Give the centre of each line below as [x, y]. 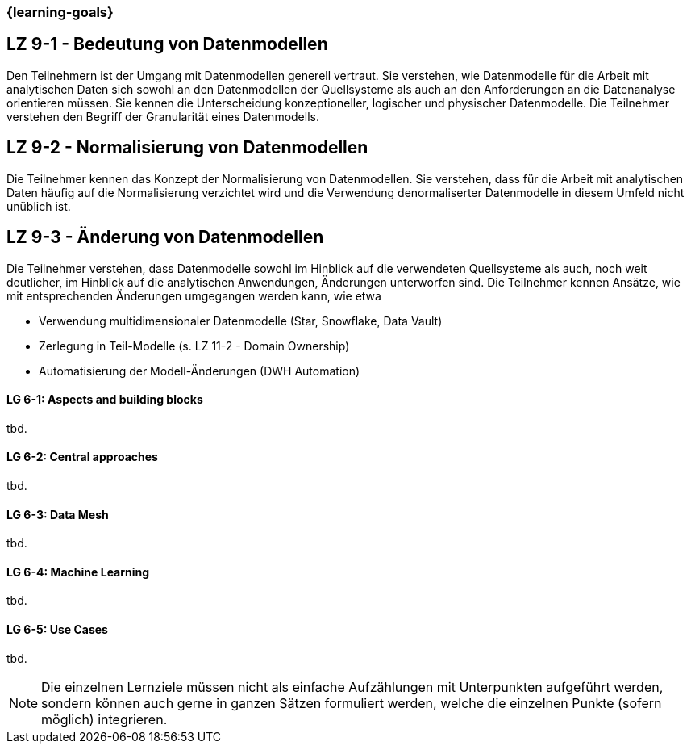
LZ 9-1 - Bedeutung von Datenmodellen [167, 44]
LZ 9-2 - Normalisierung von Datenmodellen [187, 148]
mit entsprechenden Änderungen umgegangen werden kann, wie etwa [194, 295]
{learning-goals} [60, 12]
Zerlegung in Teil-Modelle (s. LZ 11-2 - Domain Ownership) [194, 346]
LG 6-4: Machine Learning [78, 572]
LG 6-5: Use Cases [57, 630]
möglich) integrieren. [104, 719]
